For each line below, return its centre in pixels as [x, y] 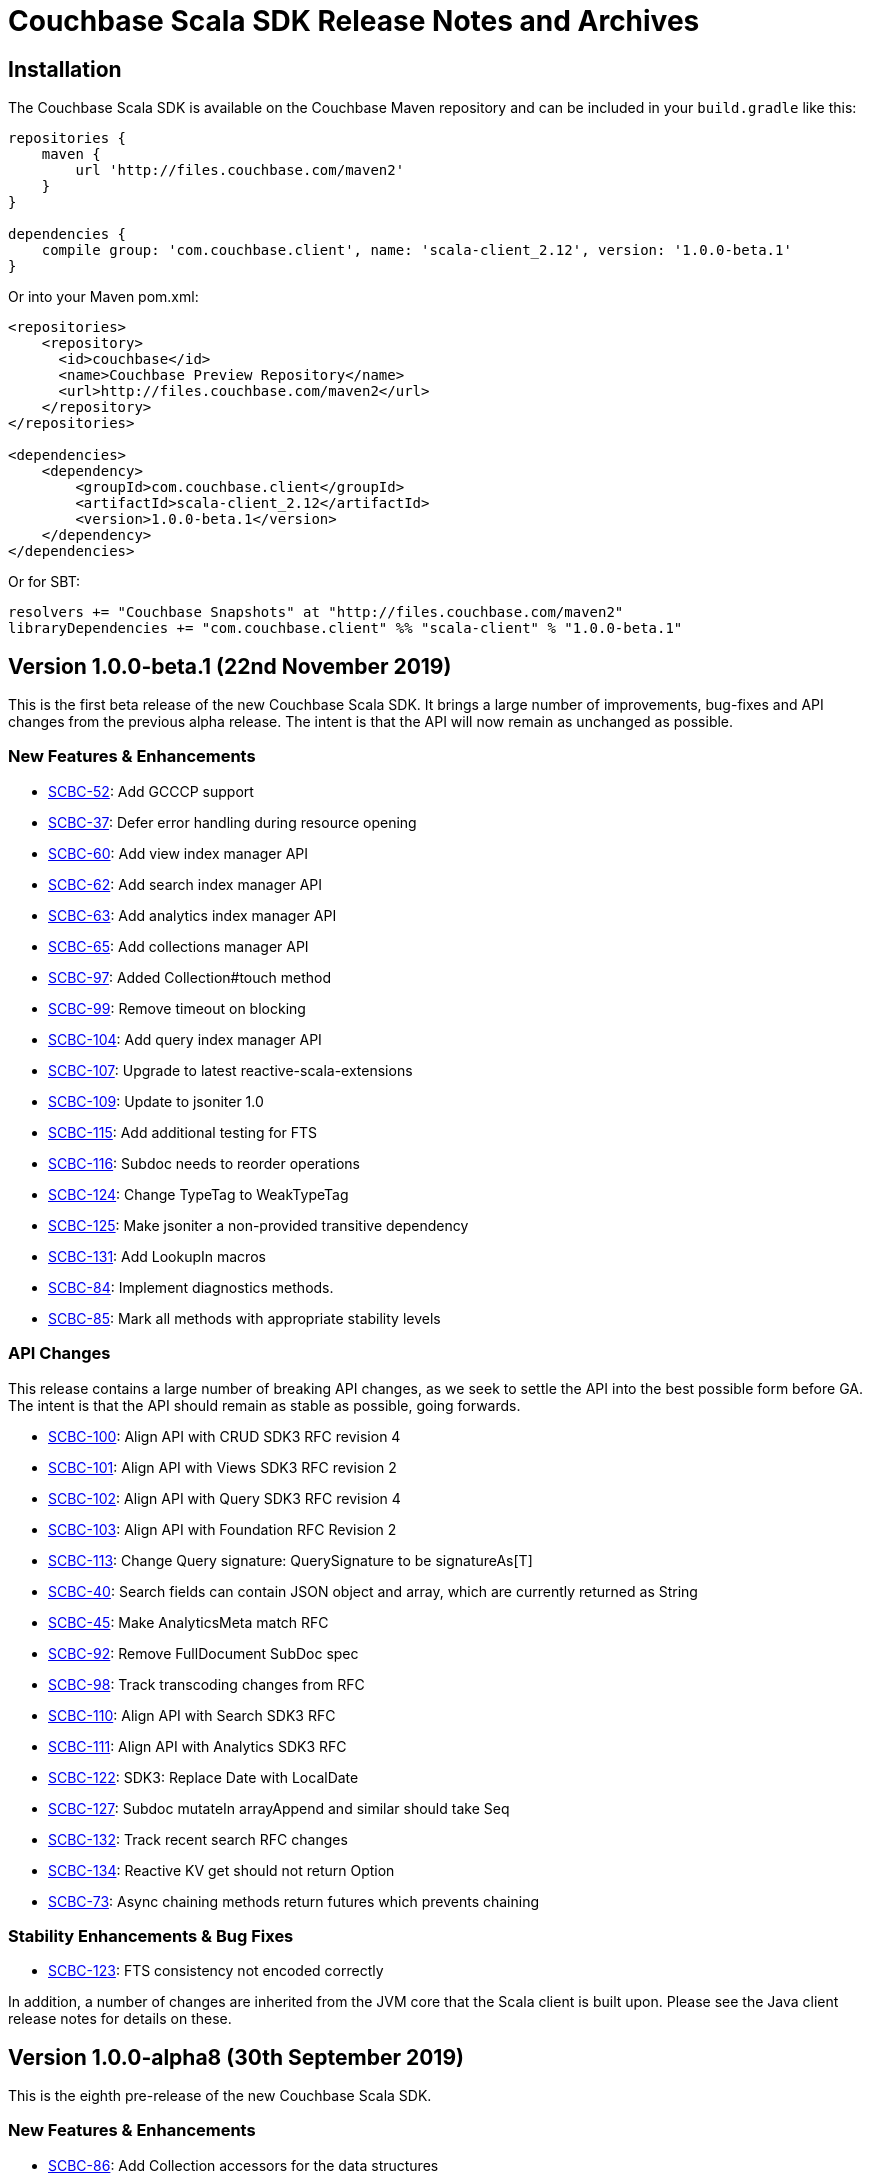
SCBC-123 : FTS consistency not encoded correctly [216, 1971]
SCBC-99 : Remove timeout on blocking [177, 1008]
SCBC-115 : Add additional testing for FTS [183, 1132]
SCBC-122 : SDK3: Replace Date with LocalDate [203, 1777]
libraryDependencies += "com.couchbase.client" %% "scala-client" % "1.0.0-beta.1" [345, 628]
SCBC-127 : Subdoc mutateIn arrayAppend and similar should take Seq [279, 1808]
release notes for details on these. [120, 2019]
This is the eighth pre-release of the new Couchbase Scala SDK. [220, 2096]
